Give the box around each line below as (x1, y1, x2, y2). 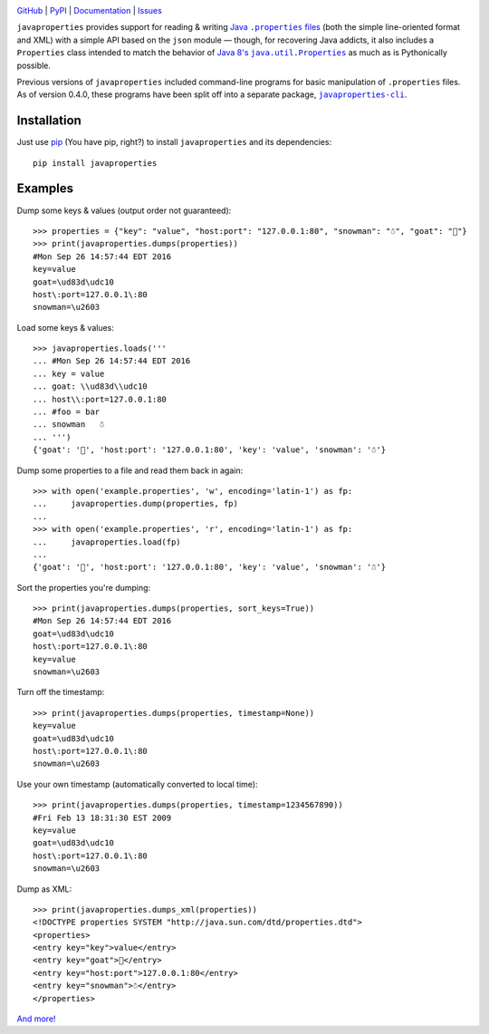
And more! (16, 1013, 56, 1024)
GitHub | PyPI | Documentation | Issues (16, 5, 162, 15)
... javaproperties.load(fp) (33, 536, 181, 547)
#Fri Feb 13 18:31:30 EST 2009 (33, 812, 172, 823)
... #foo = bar (33, 407, 101, 417)
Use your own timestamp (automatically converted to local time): (16, 778, 258, 789)
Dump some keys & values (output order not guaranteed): (16, 205, 232, 216)
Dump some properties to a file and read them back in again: (16, 465, 244, 476)
